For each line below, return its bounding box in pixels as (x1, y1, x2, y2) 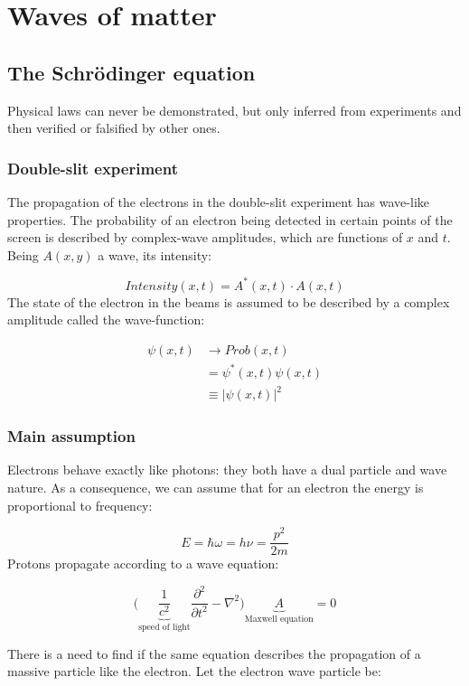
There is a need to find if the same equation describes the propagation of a (7, 644, 421, 663)
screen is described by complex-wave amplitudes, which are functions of (7, 228, 403, 247)
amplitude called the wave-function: (7, 310, 205, 329)
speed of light (138, 623, 191, 633)
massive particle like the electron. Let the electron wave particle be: (7, 662, 381, 681)
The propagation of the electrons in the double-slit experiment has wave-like (7, 192, 429, 211)
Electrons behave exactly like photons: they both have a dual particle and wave (7, 460, 447, 479)
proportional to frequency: (7, 495, 153, 514)
